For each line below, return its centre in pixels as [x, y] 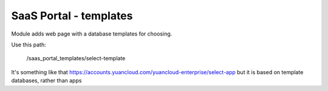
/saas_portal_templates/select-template [76, 58]
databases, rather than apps [46, 81]
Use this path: [29, 45]
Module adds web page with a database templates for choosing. [92, 34]
